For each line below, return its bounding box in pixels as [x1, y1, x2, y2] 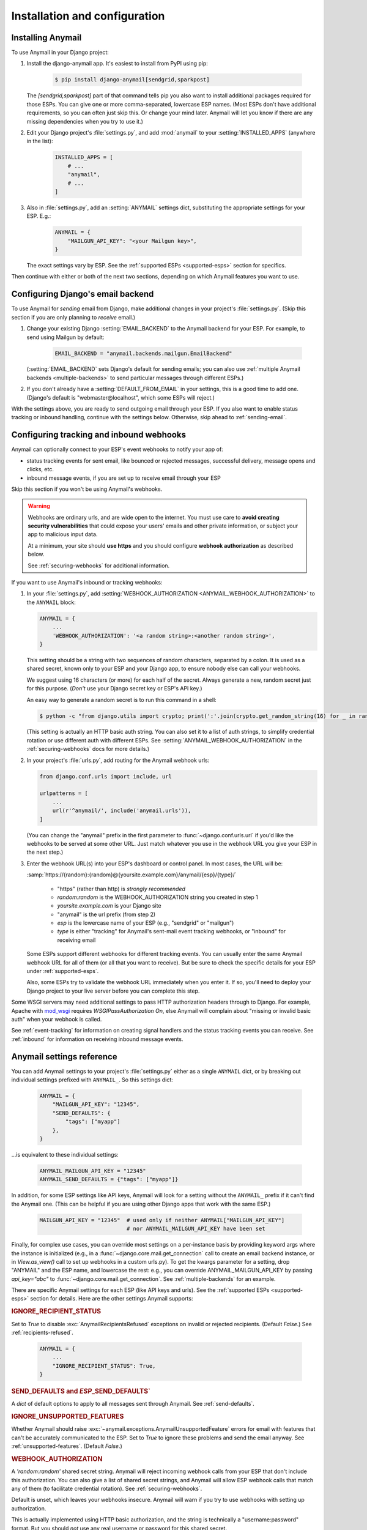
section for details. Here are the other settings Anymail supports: [30, 1295, 193, 1302]
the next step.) [26, 848, 64, 856]
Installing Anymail [11, 32, 82, 43]
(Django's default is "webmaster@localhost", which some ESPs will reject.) [26, 394, 215, 401]
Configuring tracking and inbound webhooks [11, 430, 187, 440]
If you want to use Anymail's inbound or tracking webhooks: [11, 579, 163, 586]
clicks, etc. [26, 466, 54, 473]
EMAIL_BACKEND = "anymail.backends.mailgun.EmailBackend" [54, 349, 232, 357]
